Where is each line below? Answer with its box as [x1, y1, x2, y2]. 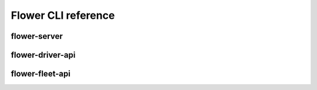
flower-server [11, 31, 63, 41]
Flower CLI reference [11, 9, 115, 22]
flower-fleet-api [11, 69, 70, 79]
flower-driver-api [11, 50, 76, 60]
